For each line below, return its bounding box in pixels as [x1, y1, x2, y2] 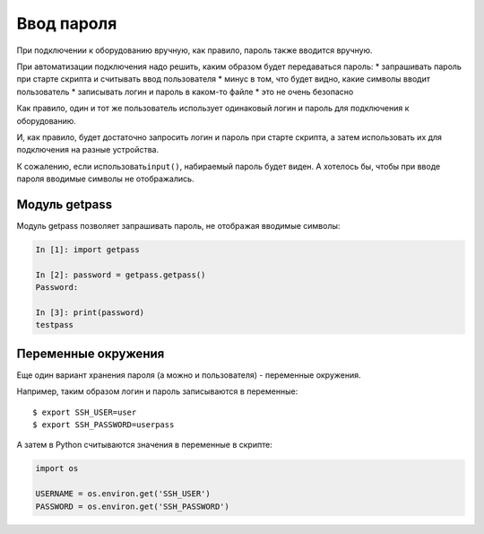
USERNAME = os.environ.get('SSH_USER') [35, 489, 211, 499]
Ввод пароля [16, 13, 117, 33]
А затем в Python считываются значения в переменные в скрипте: [16, 440, 272, 451]
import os [35, 463, 79, 474]
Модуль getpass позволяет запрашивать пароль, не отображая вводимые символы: [16, 220, 341, 231]
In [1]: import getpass [35, 244, 141, 255]
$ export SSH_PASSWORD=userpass [32, 419, 175, 430]
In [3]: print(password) [35, 307, 145, 318]
